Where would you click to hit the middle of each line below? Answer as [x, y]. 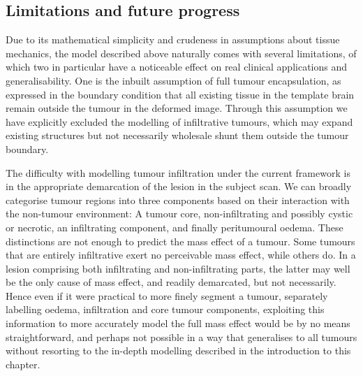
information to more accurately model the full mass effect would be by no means [178, 323]
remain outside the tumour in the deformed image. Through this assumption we [177, 108]
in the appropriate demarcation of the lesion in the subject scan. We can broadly [179, 186]
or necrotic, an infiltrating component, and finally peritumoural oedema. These [175, 227]
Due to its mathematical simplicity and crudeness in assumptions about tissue [173, 39]
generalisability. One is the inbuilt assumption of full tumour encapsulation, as [173, 80]
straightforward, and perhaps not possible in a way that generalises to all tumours [181, 337]
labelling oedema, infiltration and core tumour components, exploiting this [165, 309]
